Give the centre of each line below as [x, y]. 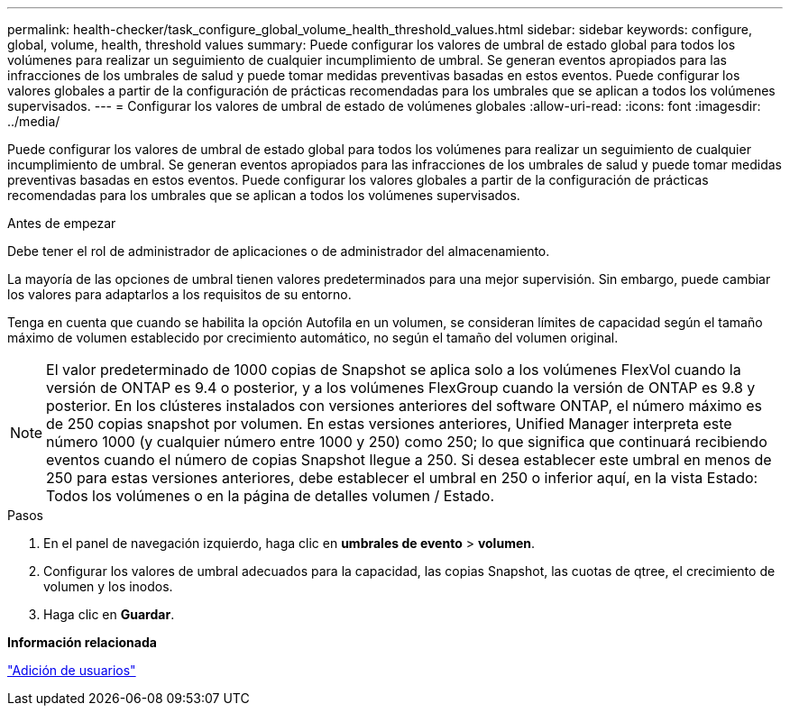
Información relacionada [82, 642]
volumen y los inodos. [108, 586]
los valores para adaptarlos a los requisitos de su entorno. [179, 294]
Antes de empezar [62, 223]
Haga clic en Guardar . [109, 614]
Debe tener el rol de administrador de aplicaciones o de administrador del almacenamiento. [279, 251]
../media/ [34, 121]
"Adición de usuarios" [72, 670]
